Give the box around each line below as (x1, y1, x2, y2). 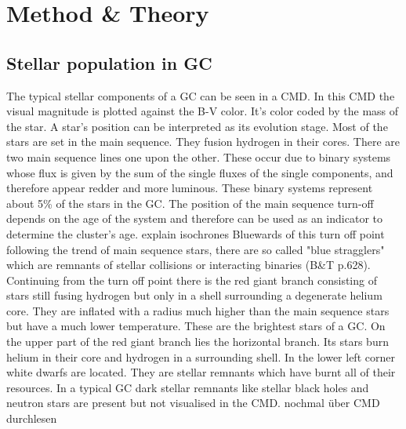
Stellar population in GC (6, 50, 212, 75)
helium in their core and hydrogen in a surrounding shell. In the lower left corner (6, 348, 395, 365)
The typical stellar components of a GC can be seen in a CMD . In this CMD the (6, 87, 395, 104)
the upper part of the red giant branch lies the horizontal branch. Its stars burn (6, 333, 389, 350)
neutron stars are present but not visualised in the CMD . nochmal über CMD (6, 394, 380, 411)
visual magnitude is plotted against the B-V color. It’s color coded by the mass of (6, 103, 399, 119)
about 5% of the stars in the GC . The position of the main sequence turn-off (6, 195, 374, 211)
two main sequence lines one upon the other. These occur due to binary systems (6, 148, 391, 165)
